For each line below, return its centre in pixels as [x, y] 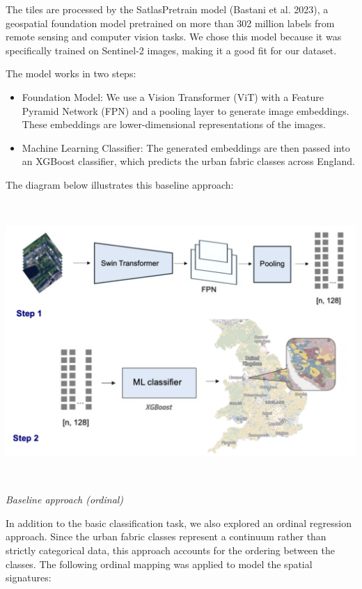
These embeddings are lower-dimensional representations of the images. [174, 124]
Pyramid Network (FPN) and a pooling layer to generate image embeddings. [186, 110]
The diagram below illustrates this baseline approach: [120, 184]
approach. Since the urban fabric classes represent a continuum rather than [166, 536]
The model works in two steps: [71, 73]
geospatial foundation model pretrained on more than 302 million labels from [170, 23]
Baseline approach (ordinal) [65, 500]
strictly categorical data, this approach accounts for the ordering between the [170, 550]
